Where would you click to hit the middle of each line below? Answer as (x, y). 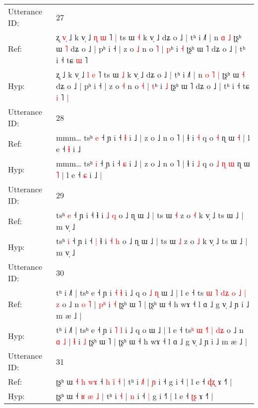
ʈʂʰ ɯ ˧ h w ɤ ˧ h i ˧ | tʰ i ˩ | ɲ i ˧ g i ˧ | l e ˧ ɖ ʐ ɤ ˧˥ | (144, 381)
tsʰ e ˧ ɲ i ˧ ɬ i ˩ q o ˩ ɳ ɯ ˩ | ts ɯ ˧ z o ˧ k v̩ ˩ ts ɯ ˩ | (150, 215)
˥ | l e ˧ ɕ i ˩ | (79, 175)
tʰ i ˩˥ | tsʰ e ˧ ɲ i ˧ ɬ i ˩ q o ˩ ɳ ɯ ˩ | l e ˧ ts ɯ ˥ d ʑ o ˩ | (151, 292)
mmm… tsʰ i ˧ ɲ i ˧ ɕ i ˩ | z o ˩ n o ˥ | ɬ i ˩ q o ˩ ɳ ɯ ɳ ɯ (153, 163)
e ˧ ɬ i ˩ (68, 149)
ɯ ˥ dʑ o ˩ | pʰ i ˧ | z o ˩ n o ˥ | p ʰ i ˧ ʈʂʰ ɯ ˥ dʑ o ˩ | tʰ (151, 48)
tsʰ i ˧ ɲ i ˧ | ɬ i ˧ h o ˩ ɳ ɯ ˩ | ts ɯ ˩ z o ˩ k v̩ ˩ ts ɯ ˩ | (152, 241)
